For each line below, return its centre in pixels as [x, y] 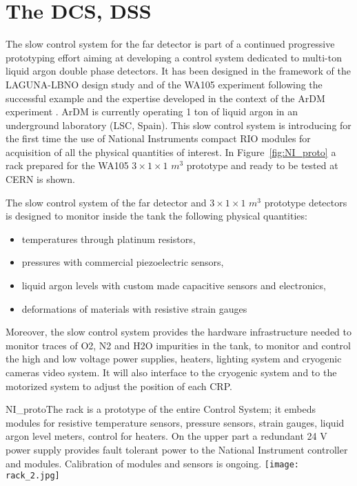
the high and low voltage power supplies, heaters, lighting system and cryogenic [174, 359]
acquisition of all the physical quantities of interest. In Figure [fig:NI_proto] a [171, 152]
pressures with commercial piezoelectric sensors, [123, 262]
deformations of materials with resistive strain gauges [134, 308]
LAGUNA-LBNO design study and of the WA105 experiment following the [164, 84]
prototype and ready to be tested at [262, 165]
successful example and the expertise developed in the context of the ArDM [165, 98]
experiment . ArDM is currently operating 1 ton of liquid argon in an [152, 111]
